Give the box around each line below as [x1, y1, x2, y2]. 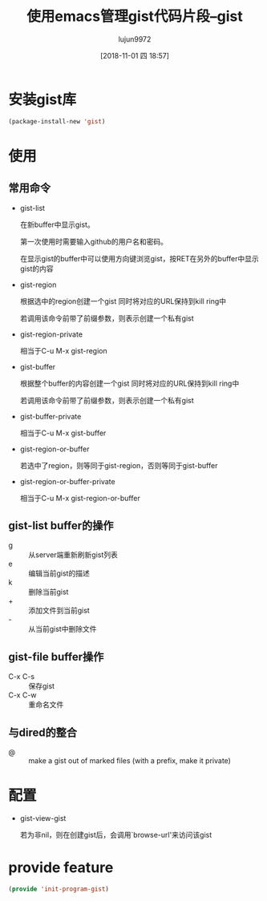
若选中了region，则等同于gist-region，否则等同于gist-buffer [19, 460, 218, 470]
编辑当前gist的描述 [28, 568, 90, 578]
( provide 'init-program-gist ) [8, 885, 110, 893]
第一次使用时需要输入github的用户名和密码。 [19, 236, 168, 246]
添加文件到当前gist [28, 606, 90, 616]
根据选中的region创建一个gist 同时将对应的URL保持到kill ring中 [19, 296, 227, 305]
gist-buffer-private [19, 411, 82, 421]
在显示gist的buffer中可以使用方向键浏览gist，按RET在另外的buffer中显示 [19, 253, 259, 263]
